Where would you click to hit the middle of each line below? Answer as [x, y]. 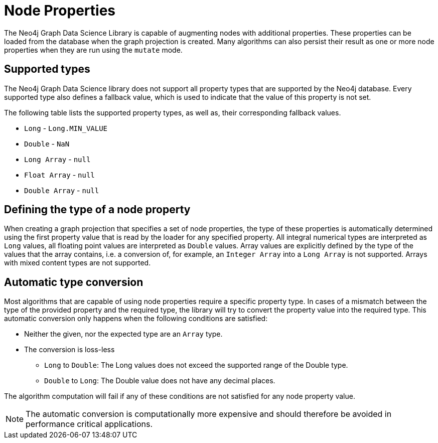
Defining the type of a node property [97, 210]
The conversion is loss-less [69, 350]
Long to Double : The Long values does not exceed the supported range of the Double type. [196, 365]
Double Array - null [62, 190]
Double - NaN [47, 143]
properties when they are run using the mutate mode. [93, 50]
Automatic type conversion [74, 282]
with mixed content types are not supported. [78, 263]
